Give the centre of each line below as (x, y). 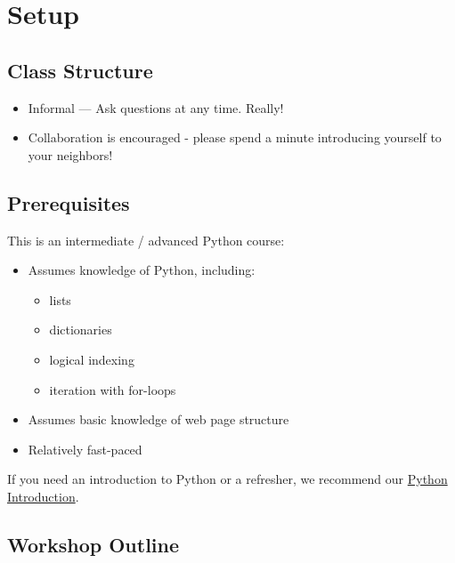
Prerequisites (69, 202)
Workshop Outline (93, 544)
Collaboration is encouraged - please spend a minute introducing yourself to (235, 137)
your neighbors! (70, 154)
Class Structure (80, 70)
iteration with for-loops (113, 389)
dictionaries (81, 330)
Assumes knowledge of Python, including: (142, 270)
